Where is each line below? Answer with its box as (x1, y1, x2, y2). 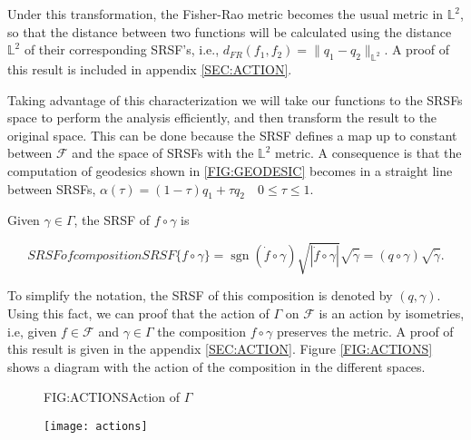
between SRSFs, (7, 179, 96, 198)
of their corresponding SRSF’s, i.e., (24, 40, 220, 59)
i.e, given (7, 321, 57, 340)
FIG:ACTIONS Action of (44, 387, 181, 406)
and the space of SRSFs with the (72, 143, 254, 162)
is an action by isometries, (319, 304, 465, 323)
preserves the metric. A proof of (276, 321, 454, 340)
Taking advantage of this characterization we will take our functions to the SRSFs (7, 90, 463, 109)
